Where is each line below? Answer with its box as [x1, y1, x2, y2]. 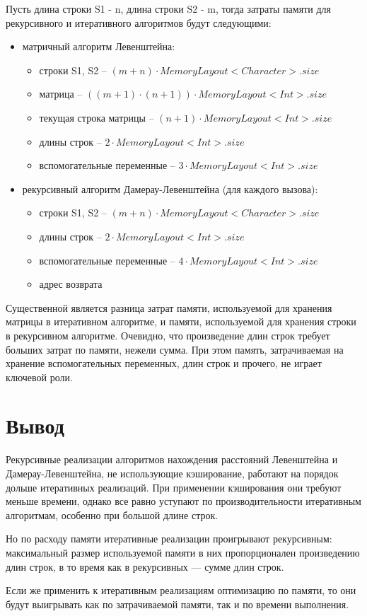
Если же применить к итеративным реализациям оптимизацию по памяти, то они [6, 583, 356, 598]
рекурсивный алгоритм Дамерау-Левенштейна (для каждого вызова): [22, 181, 318, 196]
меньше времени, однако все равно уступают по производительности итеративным [6, 494, 361, 509]
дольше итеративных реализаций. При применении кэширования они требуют [6, 480, 342, 494]
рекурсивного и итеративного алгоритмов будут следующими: [6, 15, 272, 30]
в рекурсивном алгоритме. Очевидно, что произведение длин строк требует [6, 327, 330, 342]
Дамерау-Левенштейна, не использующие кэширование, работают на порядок [6, 466, 339, 480]
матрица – [39, 86, 83, 101]
